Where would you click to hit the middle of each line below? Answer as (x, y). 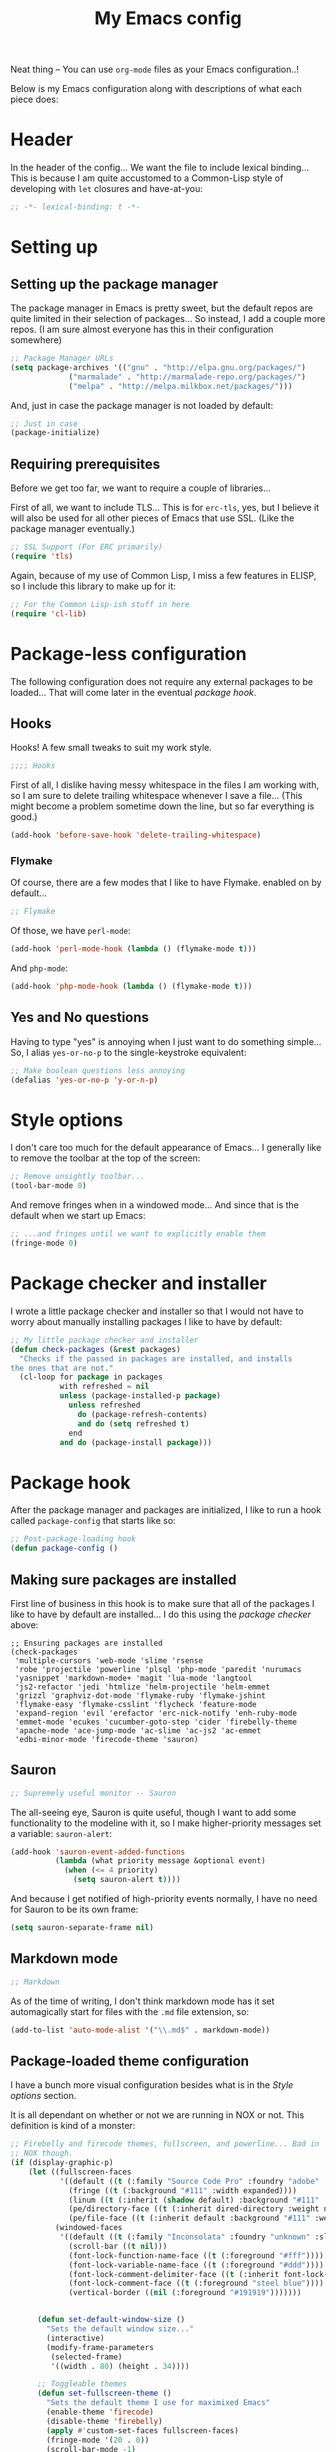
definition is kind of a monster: (73, 2126)
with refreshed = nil (104, 1387)
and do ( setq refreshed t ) (133, 1423)
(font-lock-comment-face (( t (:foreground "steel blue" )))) (196, 2283)
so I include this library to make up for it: (93, 586)
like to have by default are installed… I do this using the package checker (161, 1614)
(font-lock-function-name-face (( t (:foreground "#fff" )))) (196, 2255)
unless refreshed (104, 1405)
